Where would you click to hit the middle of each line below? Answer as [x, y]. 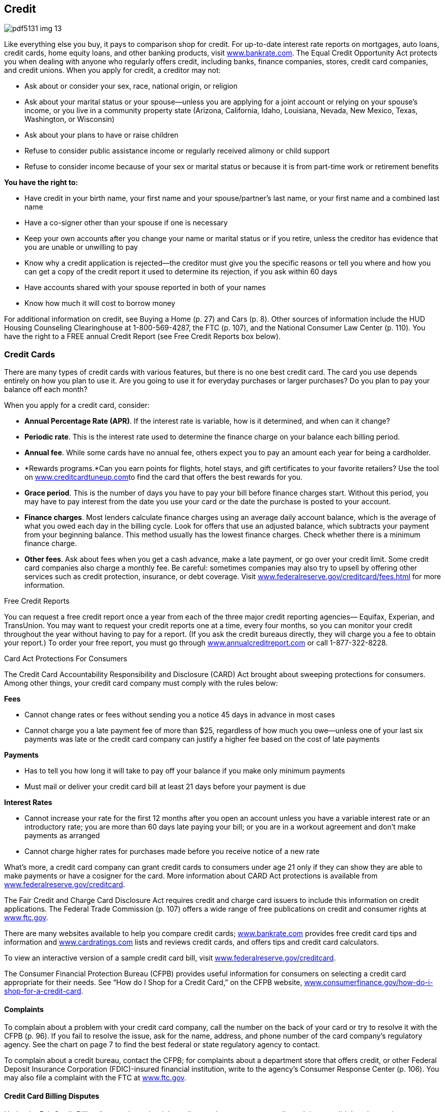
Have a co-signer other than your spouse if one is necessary [126, 223]
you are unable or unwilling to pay [81, 247]
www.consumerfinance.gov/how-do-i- [369, 982]
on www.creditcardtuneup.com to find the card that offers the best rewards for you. [164, 477]
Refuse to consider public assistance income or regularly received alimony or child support [177, 151]
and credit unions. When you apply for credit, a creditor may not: [113, 70]
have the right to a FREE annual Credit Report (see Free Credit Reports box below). [143, 337]
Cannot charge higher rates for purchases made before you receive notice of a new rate [172, 851]
